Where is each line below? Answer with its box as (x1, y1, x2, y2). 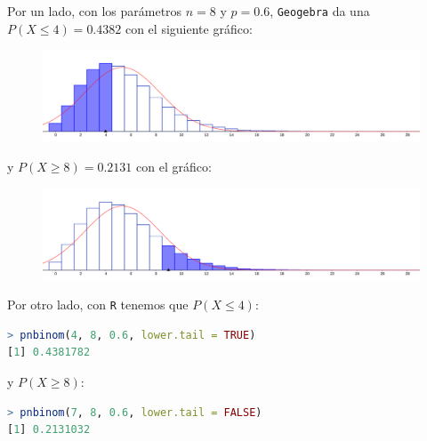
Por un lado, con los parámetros (7, 2, 182, 20)
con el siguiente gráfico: (125, 19, 253, 37)
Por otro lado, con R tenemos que (7, 295, 189, 314)
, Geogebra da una (270, 2, 370, 20)
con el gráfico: (136, 156, 212, 175)
